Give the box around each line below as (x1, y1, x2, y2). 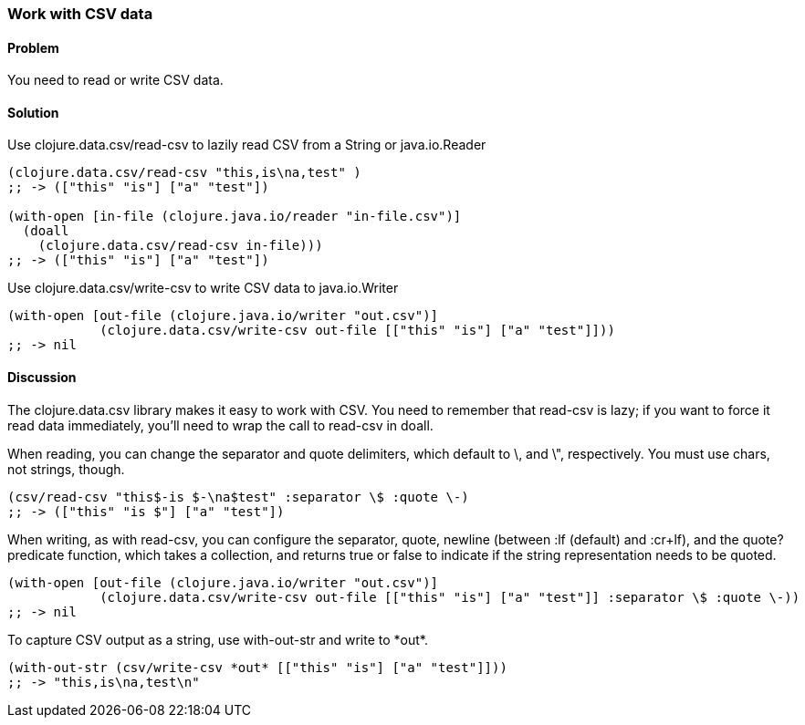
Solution (7, 104, 59, 120)
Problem (7, 39, 59, 56)
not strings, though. (7, 461, 125, 477)
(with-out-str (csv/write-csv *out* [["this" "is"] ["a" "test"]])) (7, 659, 507, 675)
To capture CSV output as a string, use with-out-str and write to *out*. (7, 631, 428, 647)
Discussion (7, 369, 77, 386)
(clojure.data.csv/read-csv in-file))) (37, 238, 323, 254)
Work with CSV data (7, 5, 153, 23)
